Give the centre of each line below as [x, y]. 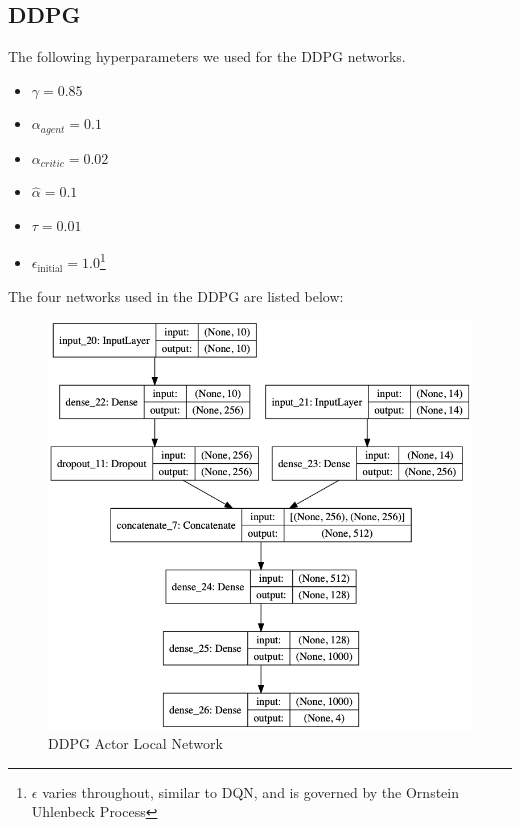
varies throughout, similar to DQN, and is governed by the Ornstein [250, 791]
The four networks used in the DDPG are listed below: [176, 295]
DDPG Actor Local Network [135, 743]
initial [50, 268]
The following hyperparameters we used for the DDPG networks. [207, 56]
